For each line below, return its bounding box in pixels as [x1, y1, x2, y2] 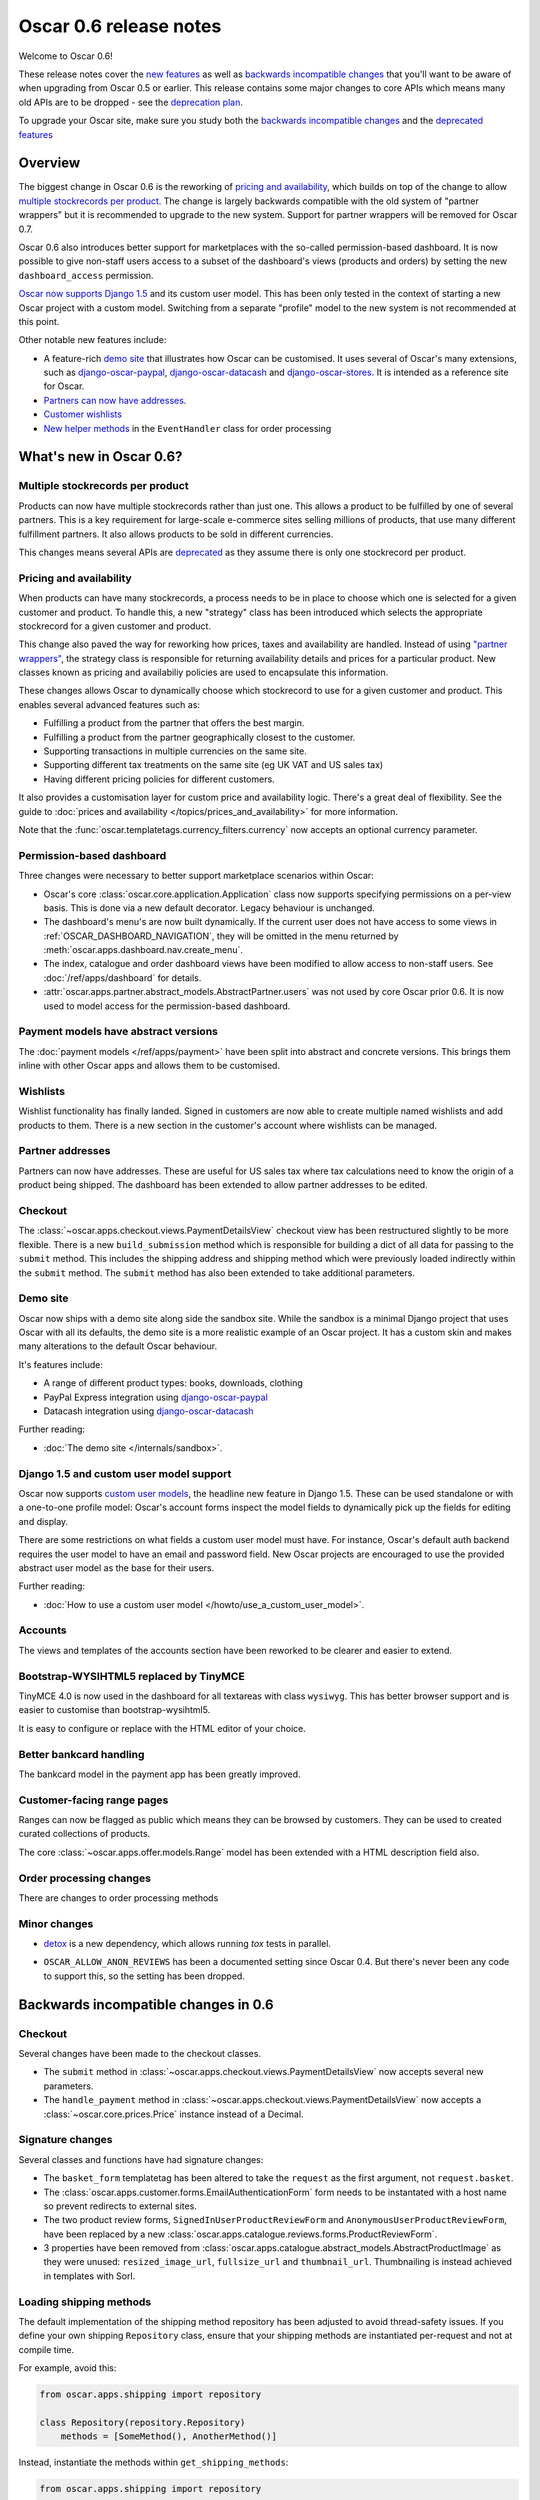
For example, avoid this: [18, 2362, 117, 2374]
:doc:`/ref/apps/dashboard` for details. [43, 971, 202, 984]
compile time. [18, 2343, 75, 2355]
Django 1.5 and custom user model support [18, 1466, 232, 1480]
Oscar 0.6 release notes [18, 15, 222, 37]
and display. [18, 1515, 69, 1527]
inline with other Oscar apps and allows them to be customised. [18, 1060, 280, 1072]
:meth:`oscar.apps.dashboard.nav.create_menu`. [43, 944, 244, 956]
